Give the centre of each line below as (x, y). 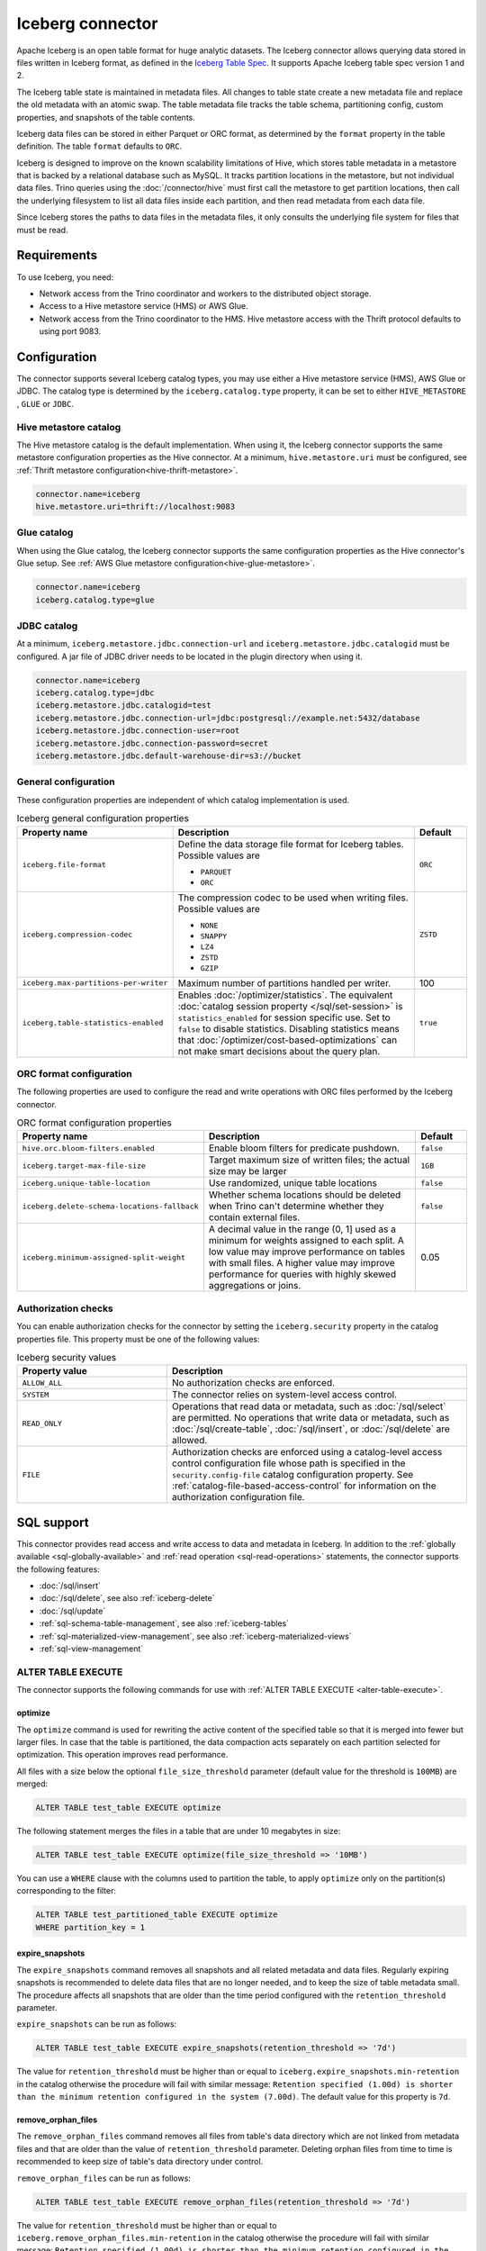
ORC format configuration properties (94, 1123)
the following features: (58, 1569)
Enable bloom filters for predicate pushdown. (304, 1148)
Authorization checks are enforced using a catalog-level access (307, 1452)
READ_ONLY (42, 1423)
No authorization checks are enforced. (253, 1383)
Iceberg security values (67, 1358)
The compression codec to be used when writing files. (293, 898)
